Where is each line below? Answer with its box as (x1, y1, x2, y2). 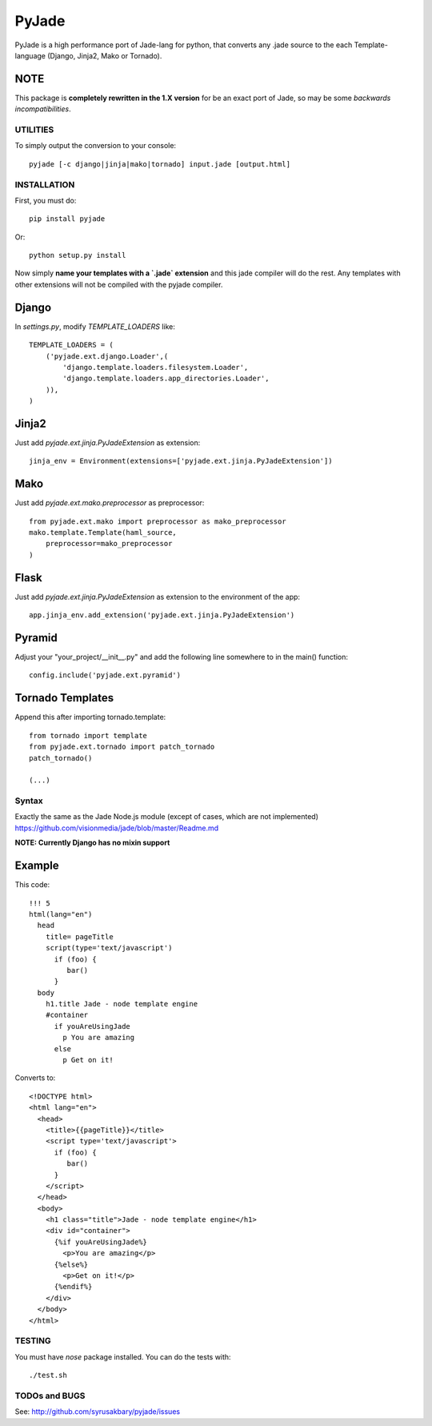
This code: (14, 880, 50, 890)
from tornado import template (29, 731, 148, 740)
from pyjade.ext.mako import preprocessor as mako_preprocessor (29, 516, 287, 526)
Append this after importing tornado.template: (14, 713, 166, 722)
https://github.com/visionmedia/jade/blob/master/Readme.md (14, 823, 219, 833)
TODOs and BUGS (14, 1390, 86, 1401)
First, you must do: (14, 195, 77, 205)
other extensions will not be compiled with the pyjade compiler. (14, 279, 223, 289)
